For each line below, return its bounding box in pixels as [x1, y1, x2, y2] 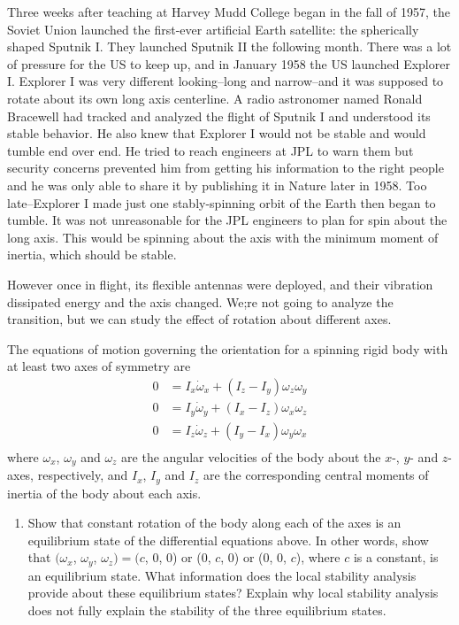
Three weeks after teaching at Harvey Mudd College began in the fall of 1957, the [7, 3, 451, 20]
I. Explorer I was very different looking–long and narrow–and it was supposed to [7, 72, 444, 90]
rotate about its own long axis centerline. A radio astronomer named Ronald [7, 89, 423, 107]
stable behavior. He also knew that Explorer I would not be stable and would [7, 124, 426, 143]
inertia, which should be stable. [7, 245, 177, 264]
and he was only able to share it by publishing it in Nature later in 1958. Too [7, 175, 427, 194]
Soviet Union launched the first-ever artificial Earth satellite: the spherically [7, 19, 419, 38]
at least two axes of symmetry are [7, 357, 191, 375]
